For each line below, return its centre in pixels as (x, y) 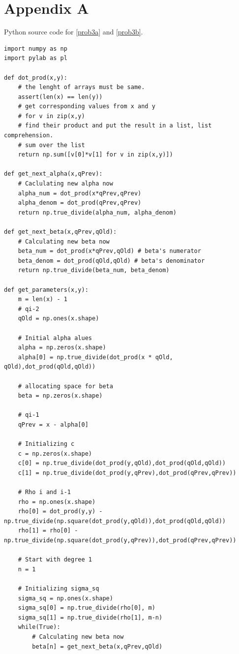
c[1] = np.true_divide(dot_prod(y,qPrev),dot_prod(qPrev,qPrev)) (127, 473)
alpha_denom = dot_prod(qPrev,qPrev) (80, 203)
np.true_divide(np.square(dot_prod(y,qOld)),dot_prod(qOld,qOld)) (115, 521)
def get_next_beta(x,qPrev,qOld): (60, 232)
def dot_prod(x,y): (36, 78)
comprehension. (29, 136)
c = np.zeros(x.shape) (55, 453)
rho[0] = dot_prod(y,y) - (60, 512)
